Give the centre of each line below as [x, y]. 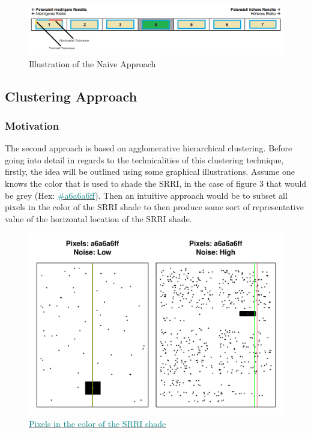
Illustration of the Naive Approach [92, 63]
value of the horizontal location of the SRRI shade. [98, 218]
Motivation [32, 125]
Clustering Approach [71, 96]
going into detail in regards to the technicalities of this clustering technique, [144, 159]
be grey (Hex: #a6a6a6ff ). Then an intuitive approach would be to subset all [146, 195]
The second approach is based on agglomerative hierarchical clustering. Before [149, 148]
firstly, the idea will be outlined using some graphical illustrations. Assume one [150, 171]
